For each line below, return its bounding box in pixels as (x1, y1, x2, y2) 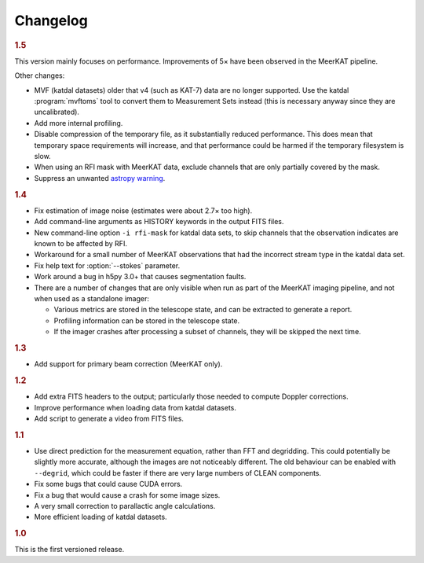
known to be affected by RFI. (34, 238, 127, 248)
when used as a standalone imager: (34, 293, 149, 303)
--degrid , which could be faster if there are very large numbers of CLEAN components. (34, 468, 322, 477)
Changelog (14, 12, 88, 29)
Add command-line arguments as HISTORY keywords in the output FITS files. (34, 217, 284, 226)
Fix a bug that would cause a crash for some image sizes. (34, 490, 221, 499)
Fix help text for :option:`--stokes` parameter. (34, 260, 181, 270)
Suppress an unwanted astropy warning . (34, 173, 166, 182)
